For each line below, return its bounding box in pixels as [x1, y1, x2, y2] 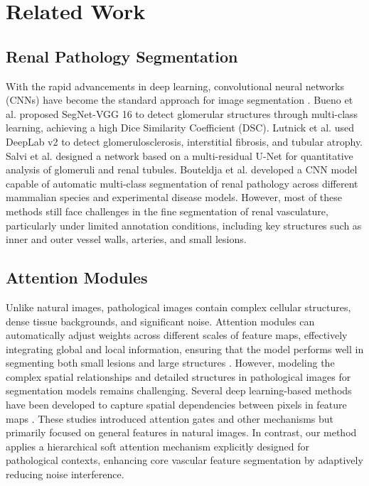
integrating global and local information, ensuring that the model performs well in [6, 341, 364, 356]
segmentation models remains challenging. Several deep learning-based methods [6, 383, 352, 398]
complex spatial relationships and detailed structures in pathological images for [6, 369, 351, 384]
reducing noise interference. [6, 467, 124, 482]
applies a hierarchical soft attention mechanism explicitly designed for [6, 438, 310, 453]
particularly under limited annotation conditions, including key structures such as [6, 217, 362, 232]
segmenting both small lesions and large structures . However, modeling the [6, 355, 335, 370]
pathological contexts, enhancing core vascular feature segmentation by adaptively [6, 453, 363, 468]
